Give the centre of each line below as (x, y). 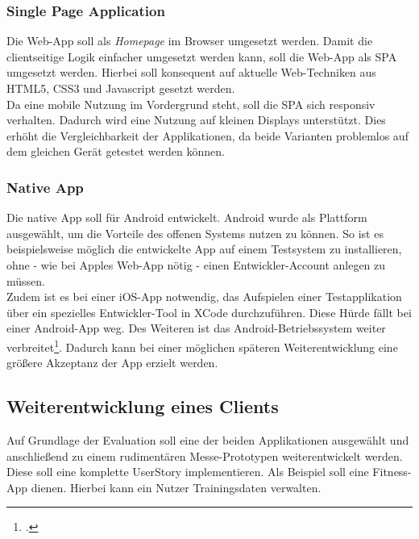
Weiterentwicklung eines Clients (143, 406)
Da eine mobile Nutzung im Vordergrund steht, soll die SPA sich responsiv (191, 104)
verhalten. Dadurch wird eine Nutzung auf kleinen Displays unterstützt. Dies (196, 120)
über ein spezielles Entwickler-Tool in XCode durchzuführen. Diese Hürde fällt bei (209, 312)
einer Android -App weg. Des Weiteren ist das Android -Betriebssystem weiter (196, 328)
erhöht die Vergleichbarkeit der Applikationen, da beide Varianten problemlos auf (207, 135)
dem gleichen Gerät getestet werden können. (116, 151)
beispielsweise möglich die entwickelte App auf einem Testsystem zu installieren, (204, 249)
